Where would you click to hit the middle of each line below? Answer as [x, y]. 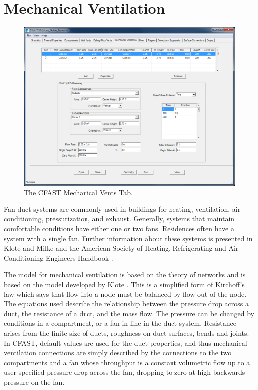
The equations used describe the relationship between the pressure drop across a [126, 304]
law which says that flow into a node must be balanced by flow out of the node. [125, 294]
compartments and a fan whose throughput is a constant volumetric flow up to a [127, 362]
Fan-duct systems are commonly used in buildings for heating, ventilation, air [122, 209]
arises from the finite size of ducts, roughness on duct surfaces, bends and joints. [127, 333]
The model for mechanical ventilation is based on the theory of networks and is [125, 274]
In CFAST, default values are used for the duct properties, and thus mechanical [126, 342]
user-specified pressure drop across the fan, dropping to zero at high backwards [125, 372]
